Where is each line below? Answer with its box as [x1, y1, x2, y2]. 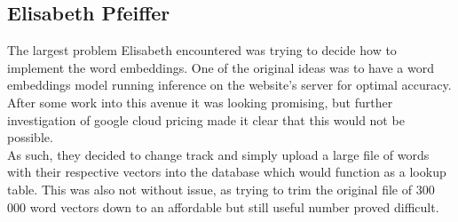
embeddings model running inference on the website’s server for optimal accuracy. [7, 75, 452, 94]
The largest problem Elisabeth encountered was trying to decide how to [7, 41, 397, 59]
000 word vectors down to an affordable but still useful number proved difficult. [7, 197, 439, 216]
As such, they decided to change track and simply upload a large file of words [7, 145, 430, 163]
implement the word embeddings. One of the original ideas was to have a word [7, 58, 434, 76]
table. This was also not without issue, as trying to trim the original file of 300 [7, 179, 435, 198]
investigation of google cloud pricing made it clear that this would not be [7, 110, 405, 129]
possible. [7, 128, 53, 147]
